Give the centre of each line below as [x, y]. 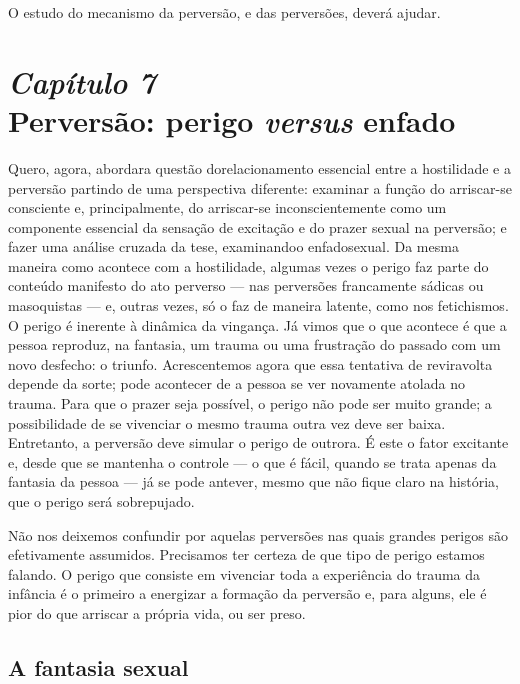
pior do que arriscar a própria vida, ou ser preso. [157, 612]
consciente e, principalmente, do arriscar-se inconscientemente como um [227, 207]
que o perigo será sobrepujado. [101, 501]
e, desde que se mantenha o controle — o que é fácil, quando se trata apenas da [252, 461]
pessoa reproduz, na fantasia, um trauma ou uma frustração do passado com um [254, 344]
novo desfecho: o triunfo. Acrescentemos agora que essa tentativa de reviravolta [250, 363]
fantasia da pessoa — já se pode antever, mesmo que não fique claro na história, [253, 481]
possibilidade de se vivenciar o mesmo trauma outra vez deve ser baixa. [227, 422]
